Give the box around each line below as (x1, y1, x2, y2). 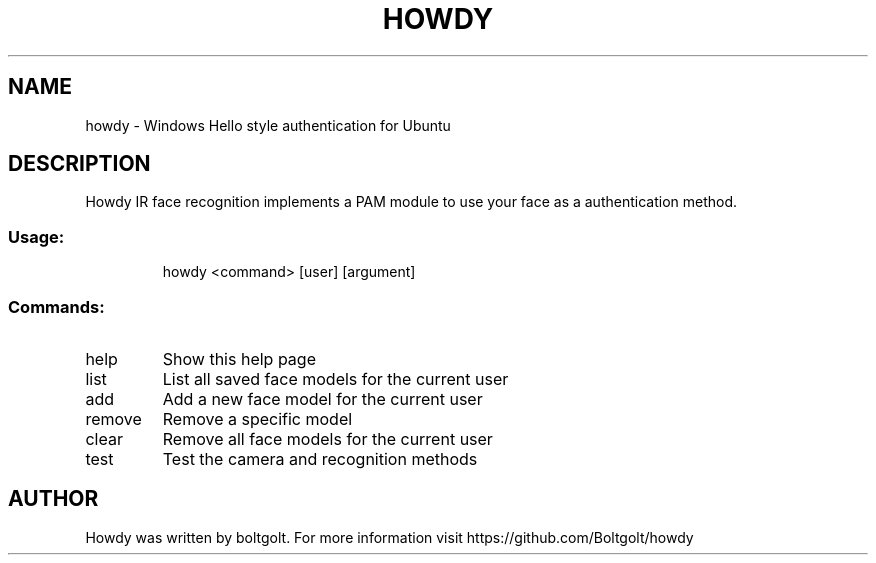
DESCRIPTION (8, 151, 151, 177)
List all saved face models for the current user (162, 368, 509, 389)
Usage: (8, 226, 65, 247)
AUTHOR (8, 486, 99, 512)
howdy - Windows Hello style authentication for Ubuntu (85, 116, 451, 134)
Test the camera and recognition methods (162, 448, 478, 469)
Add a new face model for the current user (162, 388, 483, 409)
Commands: (8, 296, 105, 317)
